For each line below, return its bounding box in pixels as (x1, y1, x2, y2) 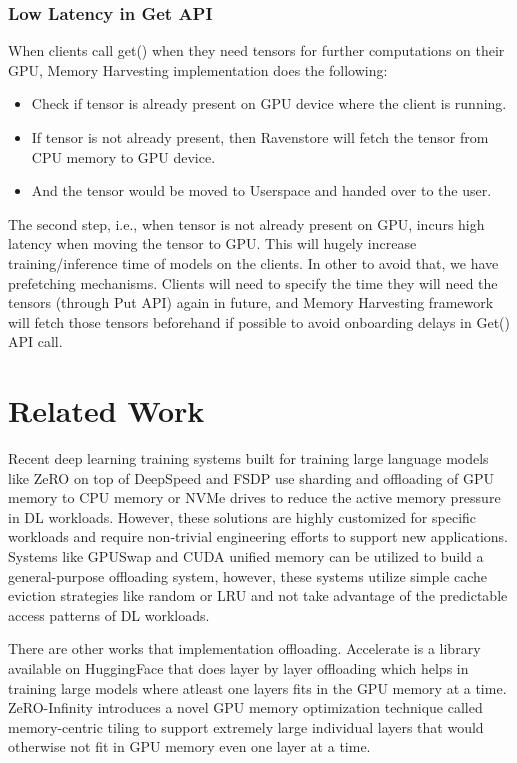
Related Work (8, 390, 205, 431)
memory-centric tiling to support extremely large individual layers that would (8, 716, 484, 737)
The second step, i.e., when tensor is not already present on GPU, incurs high (8, 213, 485, 234)
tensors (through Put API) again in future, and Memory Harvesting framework (8, 292, 494, 313)
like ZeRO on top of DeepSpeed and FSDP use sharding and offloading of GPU (8, 467, 495, 488)
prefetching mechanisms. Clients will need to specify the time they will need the (8, 272, 498, 293)
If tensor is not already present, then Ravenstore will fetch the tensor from (31, 127, 489, 147)
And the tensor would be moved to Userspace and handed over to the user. (31, 180, 492, 201)
